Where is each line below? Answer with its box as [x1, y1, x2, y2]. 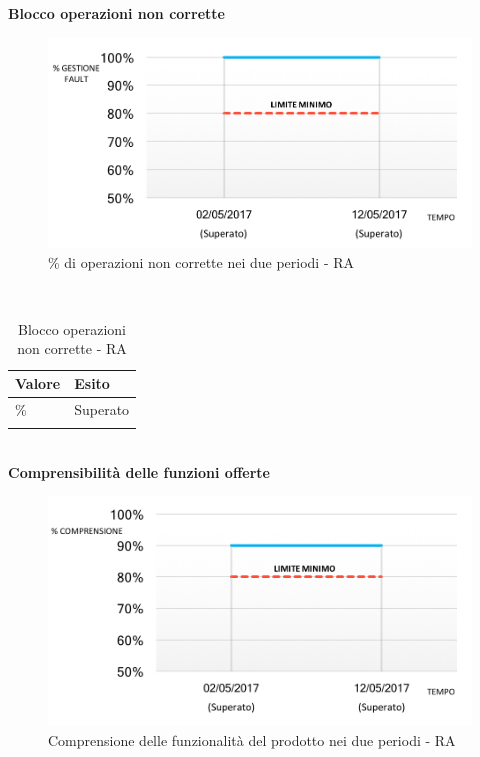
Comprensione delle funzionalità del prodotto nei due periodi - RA [48, 730, 456, 751]
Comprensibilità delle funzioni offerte [8, 461, 270, 482]
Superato [74, 398, 130, 419]
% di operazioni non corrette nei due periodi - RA [48, 251, 355, 272]
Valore [15, 373, 61, 394]
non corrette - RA [17, 338, 127, 359]
